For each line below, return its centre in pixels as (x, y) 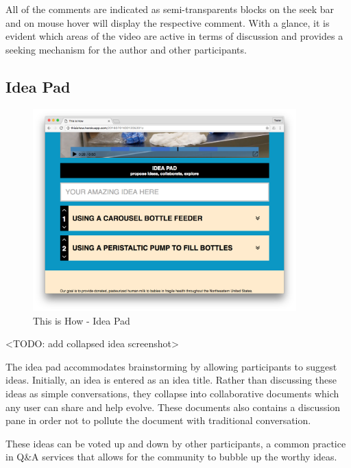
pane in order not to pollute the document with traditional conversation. (158, 420)
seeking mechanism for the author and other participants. (126, 49)
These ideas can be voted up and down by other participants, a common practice (176, 443)
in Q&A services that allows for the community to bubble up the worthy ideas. (171, 457)
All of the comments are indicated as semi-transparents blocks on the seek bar (170, 9)
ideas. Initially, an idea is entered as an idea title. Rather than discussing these (171, 380)
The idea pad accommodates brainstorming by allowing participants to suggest (171, 366)
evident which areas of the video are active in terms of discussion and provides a (174, 36)
